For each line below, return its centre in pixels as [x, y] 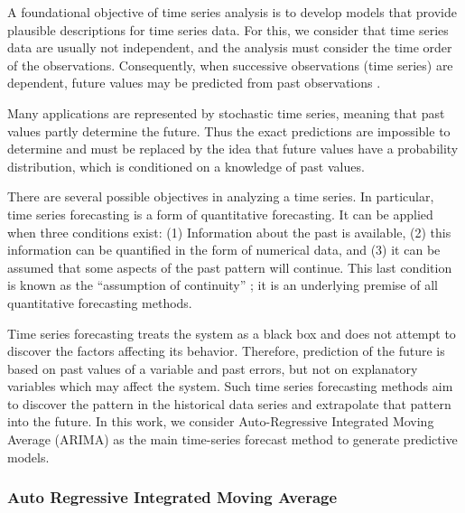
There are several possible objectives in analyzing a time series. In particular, [221, 196]
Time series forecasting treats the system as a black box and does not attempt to [232, 333]
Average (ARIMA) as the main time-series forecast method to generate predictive [232, 439]
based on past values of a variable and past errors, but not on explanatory [213, 368]
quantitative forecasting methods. [100, 302]
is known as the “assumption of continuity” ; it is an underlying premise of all [223, 285]
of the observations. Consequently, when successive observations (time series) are [230, 65]
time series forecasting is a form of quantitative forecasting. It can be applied [220, 214]
